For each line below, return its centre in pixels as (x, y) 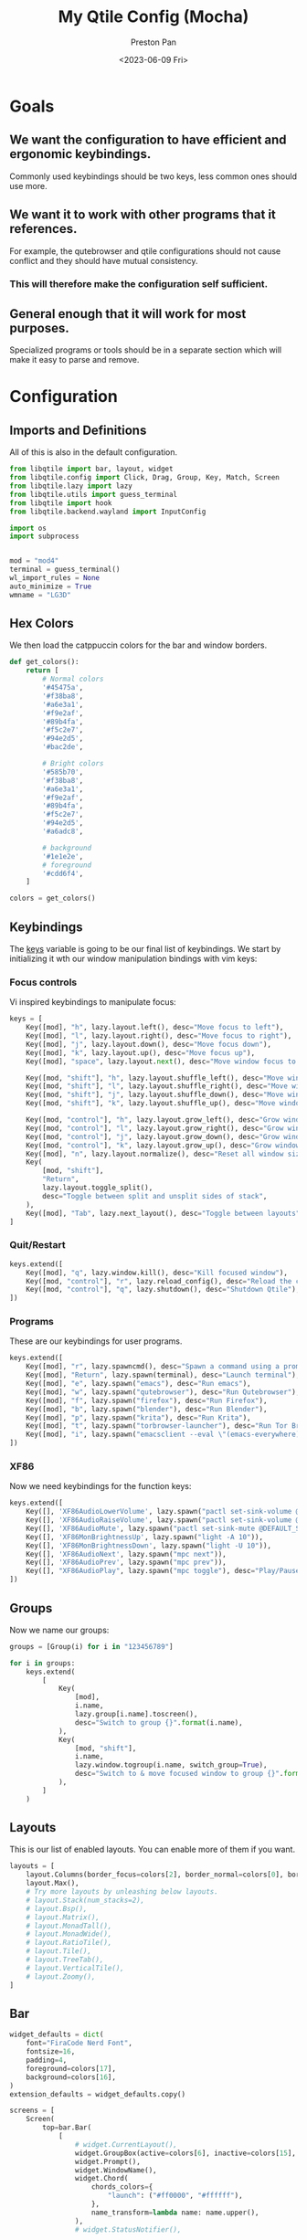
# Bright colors (73, 764)
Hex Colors (42, 623)
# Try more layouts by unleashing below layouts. (122, 1892)
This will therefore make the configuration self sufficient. (139, 284)
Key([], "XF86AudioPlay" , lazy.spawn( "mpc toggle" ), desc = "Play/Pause (163, 1571)
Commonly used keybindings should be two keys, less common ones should (153, 176)
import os (28, 528)
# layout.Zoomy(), (61, 1976)
